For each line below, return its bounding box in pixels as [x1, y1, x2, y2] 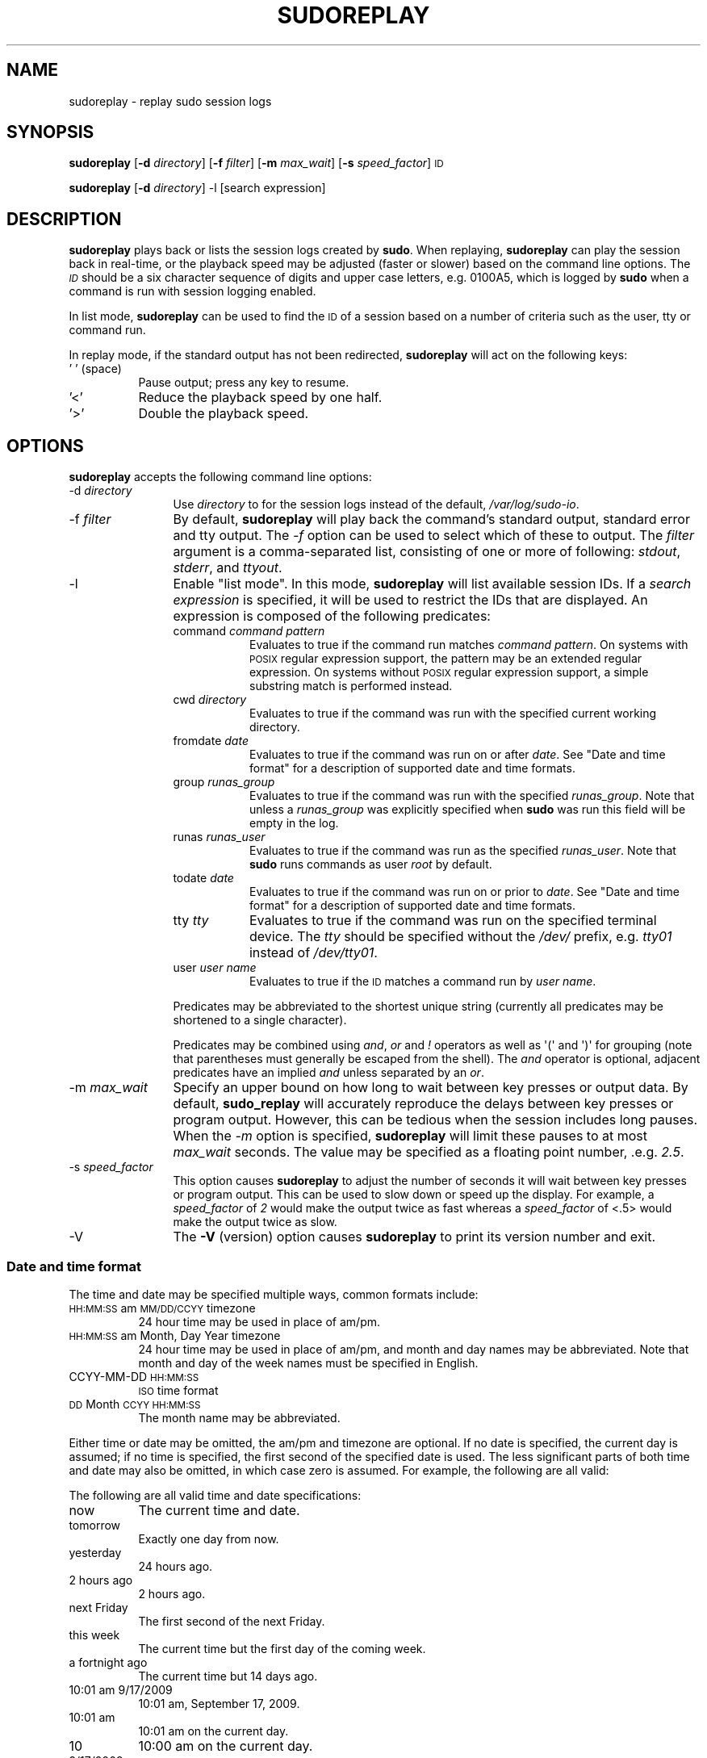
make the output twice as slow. [173, 1215, 337, 1229]
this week [69, 1627, 120, 1642]
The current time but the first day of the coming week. [138, 1641, 426, 1655]
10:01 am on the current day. [138, 1723, 289, 1738]
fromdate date [173, 734, 249, 748]
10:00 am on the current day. [138, 1737, 313, 1754]
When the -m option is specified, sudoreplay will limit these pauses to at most [173, 1128, 648, 1145]
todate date [173, 871, 234, 885]
